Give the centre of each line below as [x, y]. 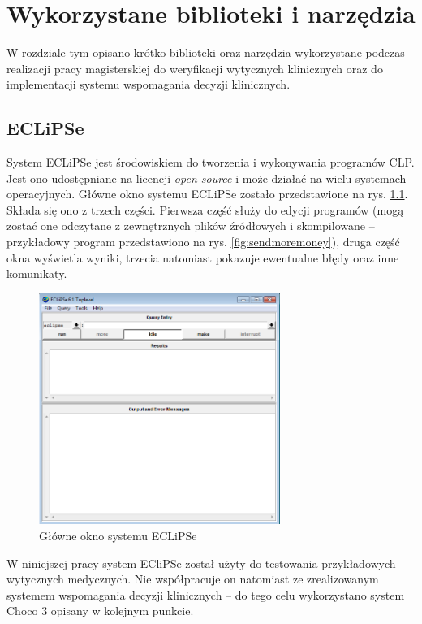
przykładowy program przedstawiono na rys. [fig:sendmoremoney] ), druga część [203, 242]
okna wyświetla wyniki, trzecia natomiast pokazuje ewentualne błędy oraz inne [203, 257]
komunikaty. [37, 273]
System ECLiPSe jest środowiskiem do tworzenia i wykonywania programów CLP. [211, 162]
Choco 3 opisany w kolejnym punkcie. [100, 611]
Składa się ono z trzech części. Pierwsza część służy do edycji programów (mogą [205, 209]
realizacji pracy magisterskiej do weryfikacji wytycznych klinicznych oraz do [195, 68]
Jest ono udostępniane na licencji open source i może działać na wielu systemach [207, 178]
